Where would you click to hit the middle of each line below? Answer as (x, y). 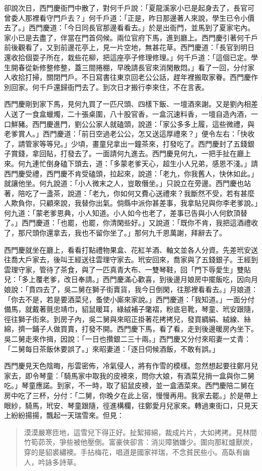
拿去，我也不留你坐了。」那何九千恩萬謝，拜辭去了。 (140, 233)
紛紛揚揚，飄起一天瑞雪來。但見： (67, 415)
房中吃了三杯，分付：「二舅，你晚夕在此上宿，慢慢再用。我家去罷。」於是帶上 (131, 395)
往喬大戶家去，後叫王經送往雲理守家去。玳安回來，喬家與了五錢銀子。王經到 (131, 260)
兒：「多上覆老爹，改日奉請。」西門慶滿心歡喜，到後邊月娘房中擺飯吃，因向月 (131, 279)
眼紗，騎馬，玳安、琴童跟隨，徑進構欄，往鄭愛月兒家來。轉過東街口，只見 (127, 405)
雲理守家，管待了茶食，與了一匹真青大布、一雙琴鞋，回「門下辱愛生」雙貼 (127, 269)
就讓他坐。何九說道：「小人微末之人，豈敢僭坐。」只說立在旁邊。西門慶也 (124, 183)
